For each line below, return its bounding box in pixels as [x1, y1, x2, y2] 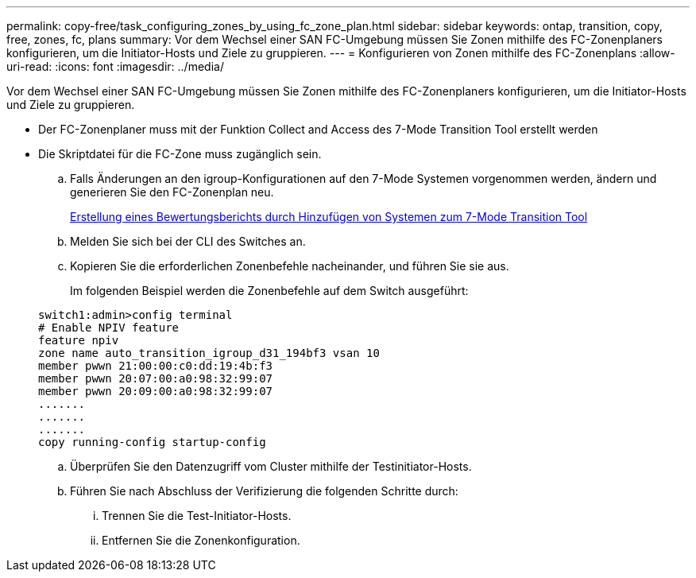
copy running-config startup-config [38, 436, 266, 448]
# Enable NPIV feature [38, 321, 180, 334]
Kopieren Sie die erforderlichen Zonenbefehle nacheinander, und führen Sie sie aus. [70, 259, 509, 273]
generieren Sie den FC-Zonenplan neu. [70, 185, 274, 199]
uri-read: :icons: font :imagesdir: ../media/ [6, 60, 224, 73]
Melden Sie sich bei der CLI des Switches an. [70, 235, 306, 248]
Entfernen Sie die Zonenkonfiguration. [102, 533, 300, 547]
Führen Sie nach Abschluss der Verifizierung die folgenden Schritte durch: [70, 484, 458, 498]
